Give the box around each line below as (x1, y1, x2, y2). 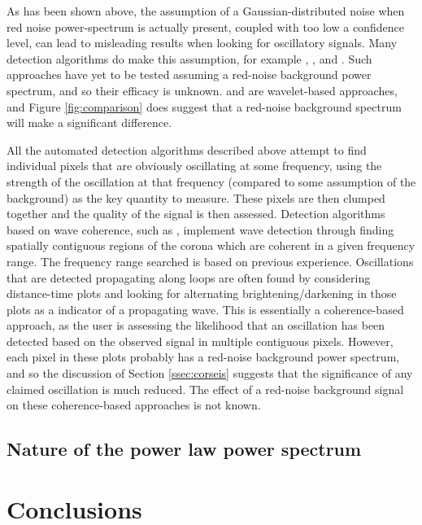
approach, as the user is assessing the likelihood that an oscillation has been (7, 317, 385, 334)
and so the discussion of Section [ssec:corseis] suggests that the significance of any (7, 365, 413, 382)
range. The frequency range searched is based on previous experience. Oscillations (7, 252, 414, 269)
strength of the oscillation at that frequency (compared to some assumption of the (7, 173, 416, 190)
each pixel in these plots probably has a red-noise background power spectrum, (7, 348, 400, 365)
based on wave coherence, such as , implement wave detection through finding (7, 221, 394, 238)
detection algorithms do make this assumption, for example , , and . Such (7, 50, 372, 67)
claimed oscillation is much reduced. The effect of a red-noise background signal (7, 380, 404, 397)
